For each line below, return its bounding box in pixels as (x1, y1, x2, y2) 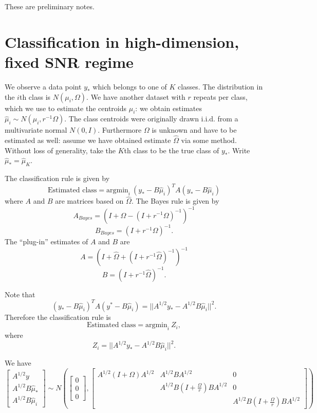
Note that (5, 289, 35, 299)
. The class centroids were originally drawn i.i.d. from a (64, 113, 238, 124)
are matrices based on (55, 195, 124, 206)
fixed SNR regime (5, 51, 134, 72)
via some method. (181, 135, 237, 146)
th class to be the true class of (124, 145, 219, 155)
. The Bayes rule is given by (131, 195, 219, 206)
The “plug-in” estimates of (5, 236, 88, 246)
